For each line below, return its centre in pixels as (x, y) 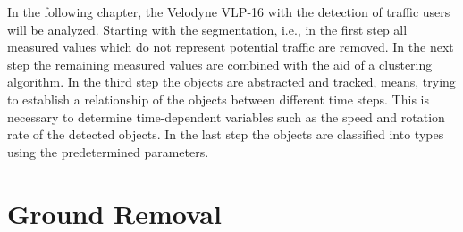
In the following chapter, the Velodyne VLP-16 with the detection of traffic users (229, 12)
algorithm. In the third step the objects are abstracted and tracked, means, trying (231, 82)
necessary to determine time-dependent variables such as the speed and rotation (226, 116)
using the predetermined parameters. (108, 151)
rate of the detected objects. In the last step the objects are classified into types (226, 134)
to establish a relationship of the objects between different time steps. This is (218, 99)
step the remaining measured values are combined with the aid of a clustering (220, 64)
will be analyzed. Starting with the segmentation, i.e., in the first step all (207, 29)
